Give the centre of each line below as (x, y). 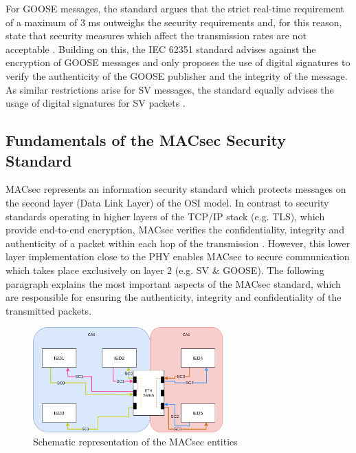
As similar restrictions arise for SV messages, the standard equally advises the (170, 89)
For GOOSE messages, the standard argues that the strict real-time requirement (175, 8)
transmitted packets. (49, 310)
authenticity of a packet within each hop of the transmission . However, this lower (178, 243)
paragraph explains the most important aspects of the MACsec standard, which (173, 283)
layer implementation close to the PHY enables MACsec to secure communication (178, 256)
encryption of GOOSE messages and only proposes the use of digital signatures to (178, 62)
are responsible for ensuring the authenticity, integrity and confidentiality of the (174, 297)
